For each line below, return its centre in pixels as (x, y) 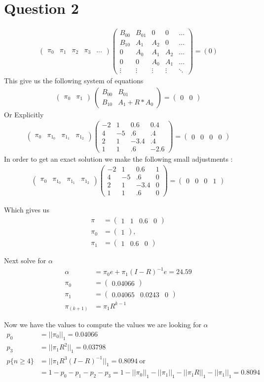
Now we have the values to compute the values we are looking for (103, 325)
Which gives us (27, 210)
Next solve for (25, 260)
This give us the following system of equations (74, 81)
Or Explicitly (24, 114)
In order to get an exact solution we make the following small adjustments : (118, 158)
